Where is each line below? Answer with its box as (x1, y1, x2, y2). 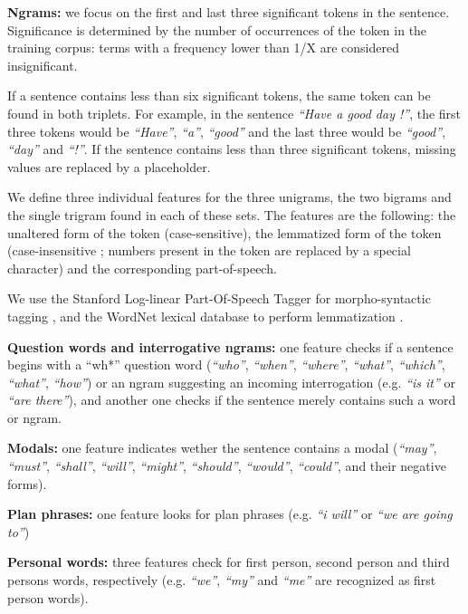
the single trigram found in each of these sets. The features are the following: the (7, 205, 456, 224)
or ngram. (7, 408, 62, 427)
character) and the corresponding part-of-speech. (7, 258, 277, 277)
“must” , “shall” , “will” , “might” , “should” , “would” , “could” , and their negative (7, 456, 446, 475)
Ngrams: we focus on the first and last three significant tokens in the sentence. (7, 3, 450, 21)
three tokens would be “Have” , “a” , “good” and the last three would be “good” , (7, 121, 446, 140)
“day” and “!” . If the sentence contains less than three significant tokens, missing (7, 139, 456, 158)
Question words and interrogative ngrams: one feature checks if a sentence (7, 337, 454, 356)
